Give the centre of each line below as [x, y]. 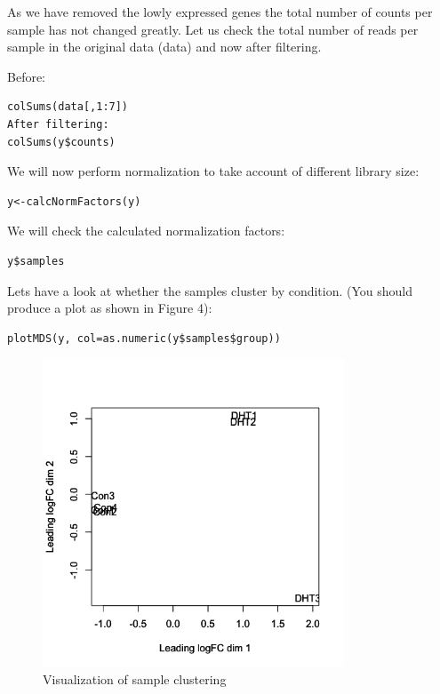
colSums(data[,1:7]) [68, 107]
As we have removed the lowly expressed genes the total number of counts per [220, 12]
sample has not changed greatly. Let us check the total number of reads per [213, 29]
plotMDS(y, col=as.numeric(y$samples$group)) [144, 338]
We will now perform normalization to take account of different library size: [213, 171]
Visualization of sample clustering [135, 679]
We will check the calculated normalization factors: [146, 231]
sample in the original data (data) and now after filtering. [164, 47]
